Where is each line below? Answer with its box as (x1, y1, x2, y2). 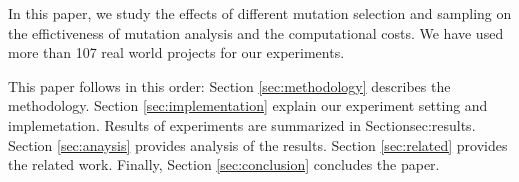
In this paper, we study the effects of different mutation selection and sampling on (8, 3, 512, 23)
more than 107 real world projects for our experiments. (8, 42, 345, 63)
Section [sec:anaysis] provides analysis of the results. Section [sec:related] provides (8, 134, 508, 155)
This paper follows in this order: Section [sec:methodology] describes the (8, 75, 451, 96)
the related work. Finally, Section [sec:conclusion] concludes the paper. (8, 154, 440, 175)
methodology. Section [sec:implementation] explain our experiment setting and (8, 95, 488, 116)
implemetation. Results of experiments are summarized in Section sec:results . (8, 114, 476, 135)
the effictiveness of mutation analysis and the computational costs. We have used (8, 22, 504, 43)
